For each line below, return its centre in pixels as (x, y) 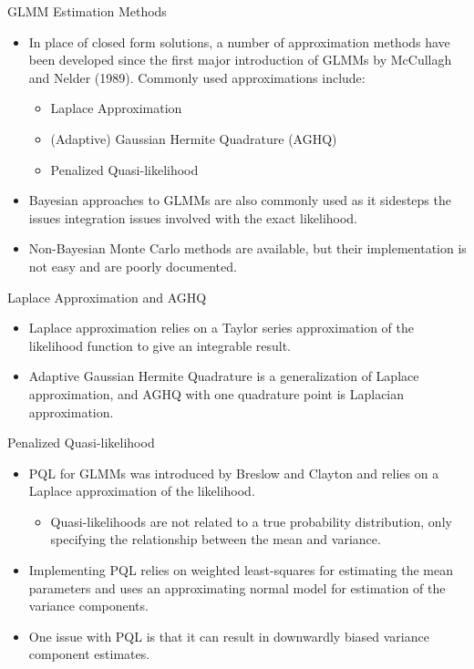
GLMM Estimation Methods (87, 11)
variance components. (88, 606)
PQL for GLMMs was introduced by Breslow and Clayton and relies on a (234, 473)
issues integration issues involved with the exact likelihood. (193, 217)
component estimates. (89, 654)
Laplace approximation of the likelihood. (142, 491)
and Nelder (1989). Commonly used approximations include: (197, 77)
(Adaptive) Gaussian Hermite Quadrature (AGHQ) (194, 138)
